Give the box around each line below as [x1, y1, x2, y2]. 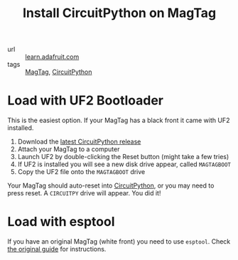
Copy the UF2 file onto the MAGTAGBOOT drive [17, 168, 146, 176]
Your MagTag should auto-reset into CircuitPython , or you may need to [7, 181, 215, 190]
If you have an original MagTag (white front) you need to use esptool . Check [7, 237, 231, 246]
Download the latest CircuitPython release [17, 137, 141, 146]
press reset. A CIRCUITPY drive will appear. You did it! [7, 189, 161, 197]
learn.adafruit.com [25, 53, 80, 61]
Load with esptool [7, 214, 115, 230]
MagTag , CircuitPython [25, 67, 92, 76]
